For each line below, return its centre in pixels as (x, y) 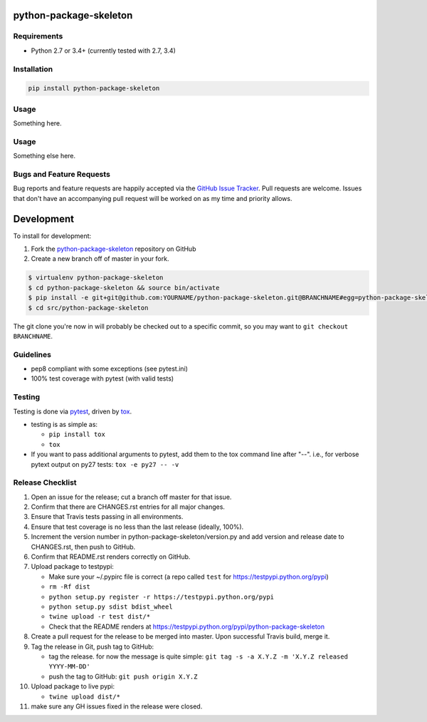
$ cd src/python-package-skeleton (88, 308)
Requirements (38, 36)
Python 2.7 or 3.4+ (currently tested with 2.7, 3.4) (103, 51)
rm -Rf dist (69, 587)
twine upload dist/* (85, 696)
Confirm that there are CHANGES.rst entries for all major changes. (128, 507)
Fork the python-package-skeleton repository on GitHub (114, 249)
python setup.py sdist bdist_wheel (111, 607)
